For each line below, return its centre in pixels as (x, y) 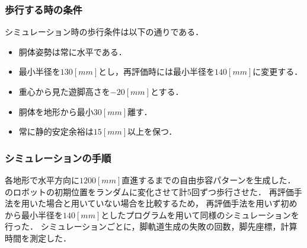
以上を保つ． (152, 131)
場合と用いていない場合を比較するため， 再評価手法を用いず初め (172, 203)
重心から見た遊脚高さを (64, 91)
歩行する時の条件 (44, 9)
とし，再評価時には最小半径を (157, 71)
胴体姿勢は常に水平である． (73, 51)
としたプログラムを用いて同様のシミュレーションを (200, 214)
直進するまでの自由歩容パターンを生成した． (209, 180)
